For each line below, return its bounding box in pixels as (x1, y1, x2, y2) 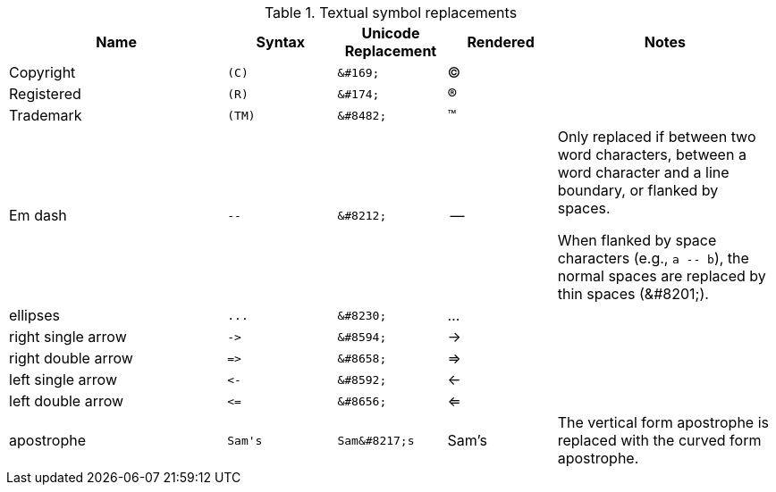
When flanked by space (557, 231, 717, 249)
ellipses (9, 306, 60, 324)
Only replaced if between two (557, 128, 756, 146)
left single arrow (9, 371, 118, 388)
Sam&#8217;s (337, 433, 415, 447)
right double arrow (9, 349, 133, 367)
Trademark (9, 106, 82, 124)
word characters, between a (557, 146, 746, 163)
